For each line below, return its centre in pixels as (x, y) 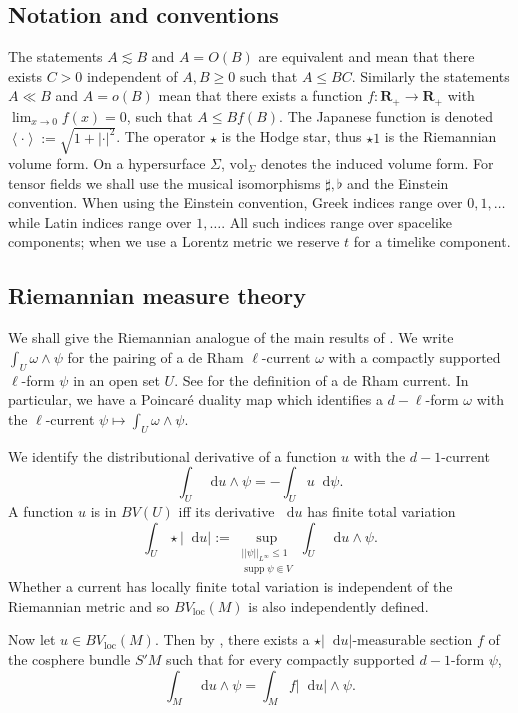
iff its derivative (226, 510)
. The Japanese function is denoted (386, 115)
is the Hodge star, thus (291, 136)
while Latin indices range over (100, 221)
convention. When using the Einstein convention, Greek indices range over (235, 202)
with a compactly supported (414, 356)
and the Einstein (397, 182)
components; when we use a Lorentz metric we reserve (174, 241)
